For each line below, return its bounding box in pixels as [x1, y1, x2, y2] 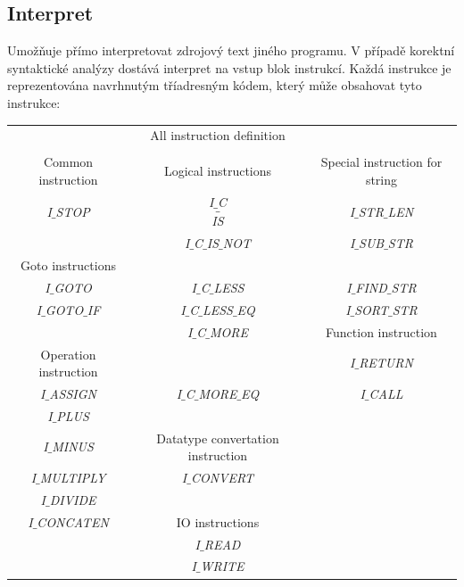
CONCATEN [37, 512, 109, 531]
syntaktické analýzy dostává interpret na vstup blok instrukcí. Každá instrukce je [7, 58, 452, 77]
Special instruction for [320, 153, 443, 171]
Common [43, 153, 94, 171]
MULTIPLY [39, 468, 106, 487]
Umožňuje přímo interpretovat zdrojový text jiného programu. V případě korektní [7, 41, 455, 60]
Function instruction [326, 322, 437, 341]
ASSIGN [49, 384, 96, 402]
